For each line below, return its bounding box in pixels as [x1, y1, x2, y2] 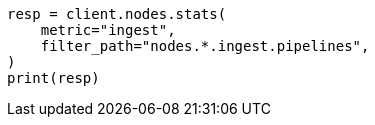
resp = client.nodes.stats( [7, 6, 227, 22]
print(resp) [7, 70, 100, 86]
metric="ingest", [40, 22, 176, 38]
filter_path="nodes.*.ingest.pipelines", [40, 38, 370, 54]
